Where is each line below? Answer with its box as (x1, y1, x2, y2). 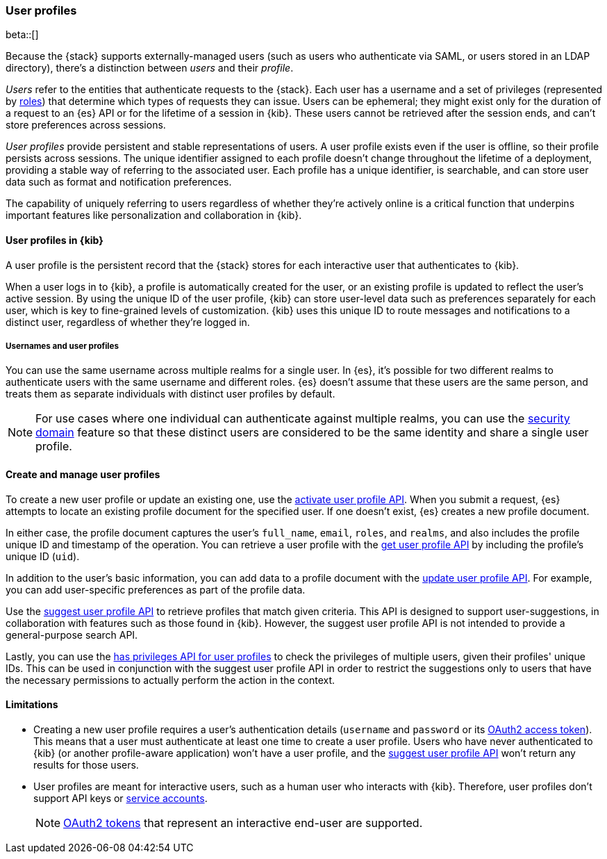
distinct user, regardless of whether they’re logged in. (6, 316, 250, 328)
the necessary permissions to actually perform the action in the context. (6, 673, 335, 686)
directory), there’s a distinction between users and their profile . (6, 62, 294, 74)
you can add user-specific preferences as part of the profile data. (6, 583, 306, 596)
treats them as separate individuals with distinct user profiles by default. (6, 388, 335, 400)
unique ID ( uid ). (6, 550, 80, 562)
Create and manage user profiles (6, 468, 160, 480)
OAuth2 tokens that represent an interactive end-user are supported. (63, 815, 423, 830)
